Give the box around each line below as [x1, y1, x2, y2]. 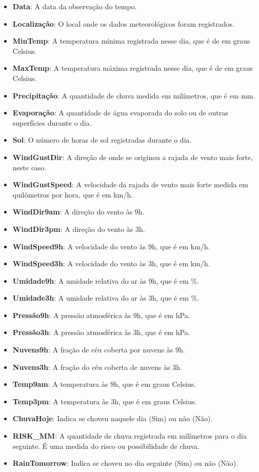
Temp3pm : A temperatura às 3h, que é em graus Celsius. [12, 396, 197, 406]
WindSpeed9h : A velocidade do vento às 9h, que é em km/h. [12, 241, 210, 251]
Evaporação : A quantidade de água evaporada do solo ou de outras [12, 107, 228, 118]
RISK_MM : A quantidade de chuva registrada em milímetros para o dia [12, 430, 247, 441]
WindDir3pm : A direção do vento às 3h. [12, 223, 145, 234]
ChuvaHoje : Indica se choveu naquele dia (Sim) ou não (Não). [12, 413, 213, 424]
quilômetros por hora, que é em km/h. [12, 189, 133, 200]
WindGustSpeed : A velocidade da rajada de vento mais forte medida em [12, 179, 248, 190]
